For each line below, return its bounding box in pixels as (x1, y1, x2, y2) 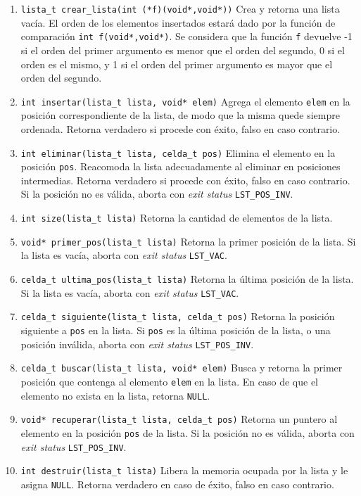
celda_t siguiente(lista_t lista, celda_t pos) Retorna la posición (20, 309, 335, 324)
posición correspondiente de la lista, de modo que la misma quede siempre (20, 108, 340, 122)
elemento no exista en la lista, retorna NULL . (20, 388, 210, 402)
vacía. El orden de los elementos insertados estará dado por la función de (20, 15, 336, 30)
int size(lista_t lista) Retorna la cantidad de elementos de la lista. (20, 210, 333, 225)
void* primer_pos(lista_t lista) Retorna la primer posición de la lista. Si (20, 234, 356, 248)
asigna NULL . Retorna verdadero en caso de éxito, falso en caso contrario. (20, 476, 334, 491)
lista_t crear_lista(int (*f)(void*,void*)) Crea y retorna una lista (20, 1, 340, 15)
